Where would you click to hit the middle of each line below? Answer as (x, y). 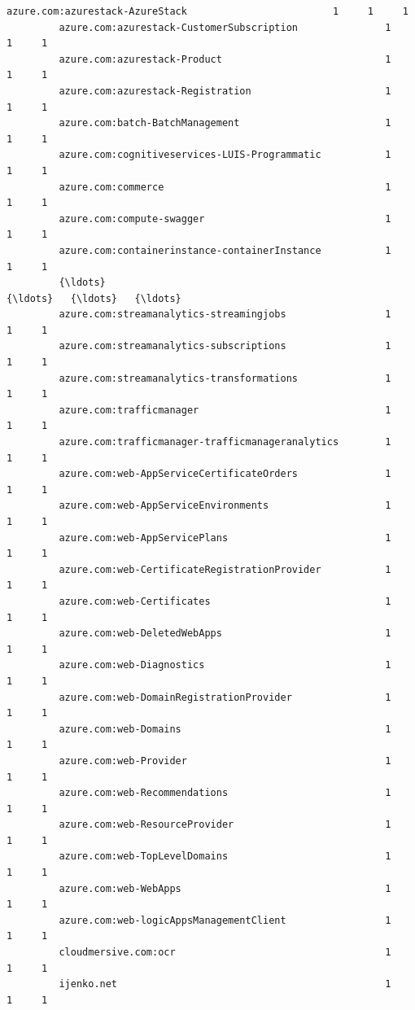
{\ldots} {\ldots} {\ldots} (94, 298)
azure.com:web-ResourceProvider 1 (225, 825)
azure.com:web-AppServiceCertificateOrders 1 (225, 474)
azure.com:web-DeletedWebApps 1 (225, 634)
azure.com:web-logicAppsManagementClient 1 (225, 920)
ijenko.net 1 (225, 984)
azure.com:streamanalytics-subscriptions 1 (225, 346)
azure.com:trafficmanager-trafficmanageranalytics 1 (225, 442)
